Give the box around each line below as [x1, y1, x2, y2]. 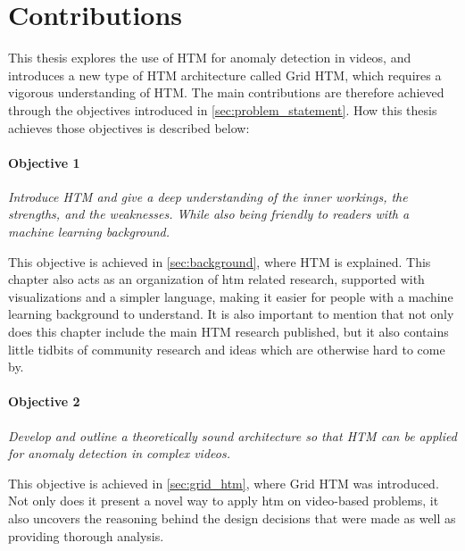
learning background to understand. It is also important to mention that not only [8, 305, 454, 323]
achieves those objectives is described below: [8, 118, 250, 137]
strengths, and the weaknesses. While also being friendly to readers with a [8, 205, 410, 223]
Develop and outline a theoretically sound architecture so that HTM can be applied [8, 426, 457, 445]
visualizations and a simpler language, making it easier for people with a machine [8, 287, 453, 305]
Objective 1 [8, 153, 80, 171]
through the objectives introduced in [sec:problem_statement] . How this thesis [8, 100, 437, 119]
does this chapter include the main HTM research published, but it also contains [8, 322, 449, 341]
